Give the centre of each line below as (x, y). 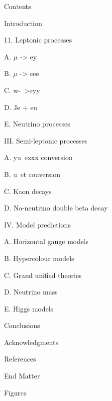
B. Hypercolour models (39, 258)
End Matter (22, 376)
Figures (15, 392)
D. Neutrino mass (31, 292)
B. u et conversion (32, 174)
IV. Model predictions (37, 224)
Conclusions (22, 325)
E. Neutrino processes (37, 124)
